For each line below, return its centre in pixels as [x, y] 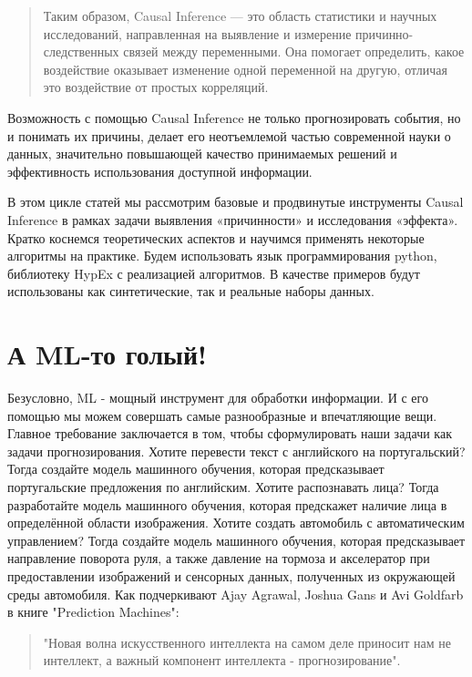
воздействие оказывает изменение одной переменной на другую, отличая [245, 69]
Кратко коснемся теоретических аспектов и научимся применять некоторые [216, 237]
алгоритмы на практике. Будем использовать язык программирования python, [222, 256]
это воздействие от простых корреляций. [156, 87]
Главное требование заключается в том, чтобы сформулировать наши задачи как [230, 433]
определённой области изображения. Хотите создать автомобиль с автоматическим [236, 523]
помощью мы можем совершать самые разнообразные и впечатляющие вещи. [222, 415]
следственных [81, 51]
